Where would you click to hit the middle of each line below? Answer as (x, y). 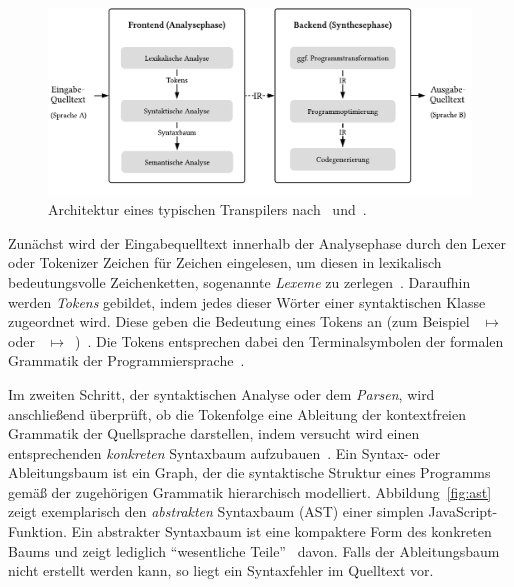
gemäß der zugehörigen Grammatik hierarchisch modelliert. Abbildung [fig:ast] (250, 491)
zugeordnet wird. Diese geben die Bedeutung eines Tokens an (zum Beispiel (239, 321)
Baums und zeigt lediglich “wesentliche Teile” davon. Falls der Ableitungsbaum (254, 550)
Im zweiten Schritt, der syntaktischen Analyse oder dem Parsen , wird (221, 393)
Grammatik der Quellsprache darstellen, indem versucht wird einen (214, 433)
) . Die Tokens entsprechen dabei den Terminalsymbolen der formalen (289, 340)
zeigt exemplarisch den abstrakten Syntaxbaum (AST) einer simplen (216, 511)
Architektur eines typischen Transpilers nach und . (207, 209)
